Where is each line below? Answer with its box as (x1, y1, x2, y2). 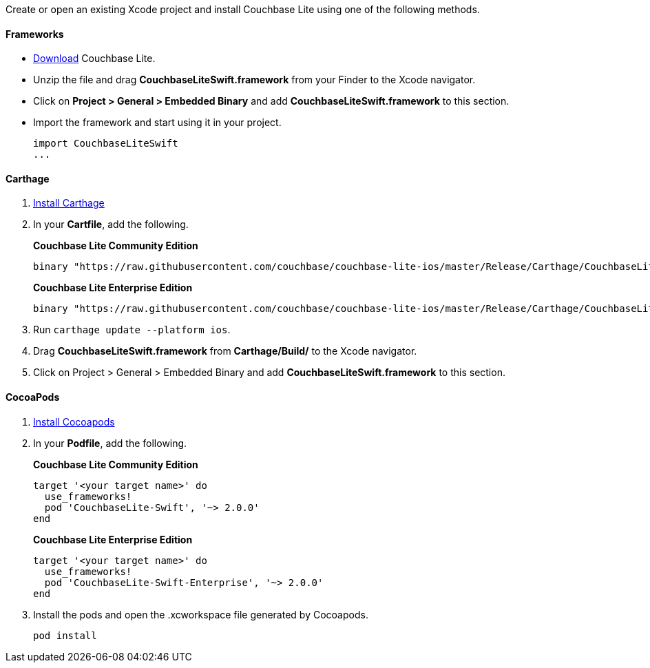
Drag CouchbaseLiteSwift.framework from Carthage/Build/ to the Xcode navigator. (33, 345, 417, 357)
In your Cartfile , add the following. (33, 218, 189, 231)
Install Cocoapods (33, 415, 115, 428)
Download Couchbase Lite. (33, 52, 156, 65)
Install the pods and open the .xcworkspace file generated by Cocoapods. (33, 608, 368, 620)
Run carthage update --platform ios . (33, 324, 231, 336)
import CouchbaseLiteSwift (33, 138, 178, 149)
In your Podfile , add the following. (33, 437, 187, 449)
